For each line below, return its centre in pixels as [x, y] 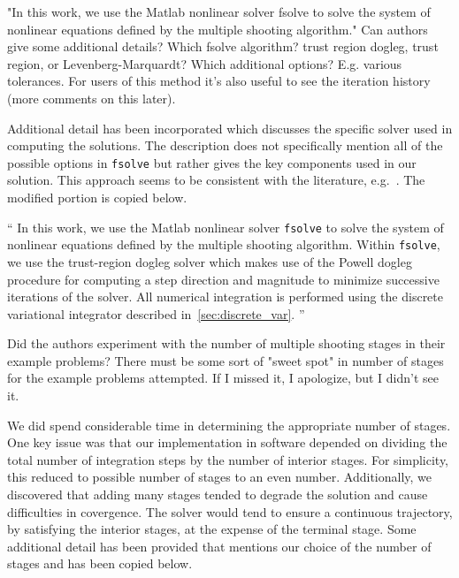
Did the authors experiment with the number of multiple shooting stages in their [226, 343]
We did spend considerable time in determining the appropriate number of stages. [229, 425]
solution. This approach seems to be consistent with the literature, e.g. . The [216, 180]
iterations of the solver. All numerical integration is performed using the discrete [225, 297]
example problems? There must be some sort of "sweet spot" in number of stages [226, 360]
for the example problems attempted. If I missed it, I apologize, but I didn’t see [223, 378]
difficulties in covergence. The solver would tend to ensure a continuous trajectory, [230, 511]
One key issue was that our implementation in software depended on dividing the [227, 442]
